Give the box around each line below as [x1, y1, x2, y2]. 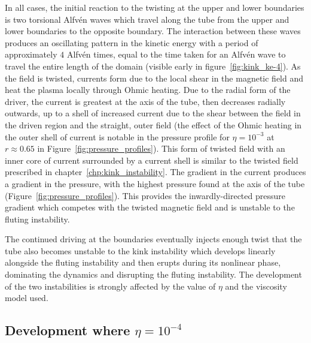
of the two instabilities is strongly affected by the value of [5, 279, 216, 292]
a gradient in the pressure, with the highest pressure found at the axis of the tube [5, 177, 305, 189]
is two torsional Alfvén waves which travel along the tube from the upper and [5, 13, 289, 25]
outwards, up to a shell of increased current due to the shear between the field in [5, 107, 301, 119]
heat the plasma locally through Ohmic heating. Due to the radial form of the [5, 83, 291, 96]
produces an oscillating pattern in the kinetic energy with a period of [5, 36, 258, 49]
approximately [5, 48, 57, 61]
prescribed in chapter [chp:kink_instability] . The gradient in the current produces [5, 166, 306, 178]
